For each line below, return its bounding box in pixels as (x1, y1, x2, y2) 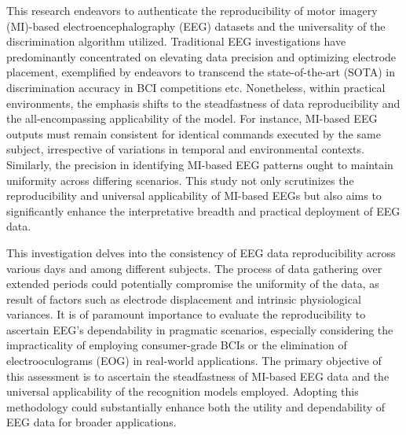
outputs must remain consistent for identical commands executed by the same (6, 125, 381, 142)
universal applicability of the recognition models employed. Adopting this (6, 383, 359, 400)
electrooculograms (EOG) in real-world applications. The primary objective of (6, 352, 382, 369)
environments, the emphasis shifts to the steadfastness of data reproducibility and (6, 94, 401, 111)
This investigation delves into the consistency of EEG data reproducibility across (6, 244, 396, 260)
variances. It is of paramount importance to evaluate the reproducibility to (6, 306, 366, 323)
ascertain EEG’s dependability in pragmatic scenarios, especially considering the (6, 321, 393, 337)
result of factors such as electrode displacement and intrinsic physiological (6, 290, 361, 307)
